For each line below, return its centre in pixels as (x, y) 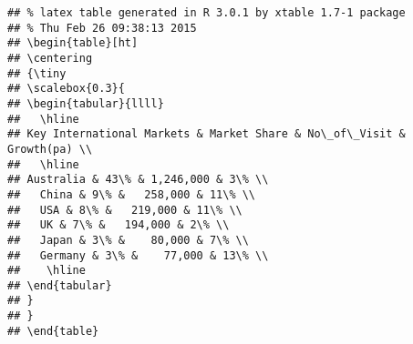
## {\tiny (37, 73)
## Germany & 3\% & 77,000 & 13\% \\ (138, 255)
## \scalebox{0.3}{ (66, 89)
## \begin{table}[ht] (73, 43)
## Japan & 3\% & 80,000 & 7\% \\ (128, 240)
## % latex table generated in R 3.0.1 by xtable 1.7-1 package (206, 13)
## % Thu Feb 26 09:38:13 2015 (102, 28)
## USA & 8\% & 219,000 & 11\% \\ (125, 210)
